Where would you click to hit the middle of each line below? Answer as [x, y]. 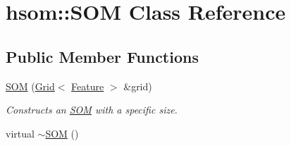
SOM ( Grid [30, 86]
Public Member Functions [102, 56]
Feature [88, 86]
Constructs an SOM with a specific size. [92, 110]
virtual [20, 133]
